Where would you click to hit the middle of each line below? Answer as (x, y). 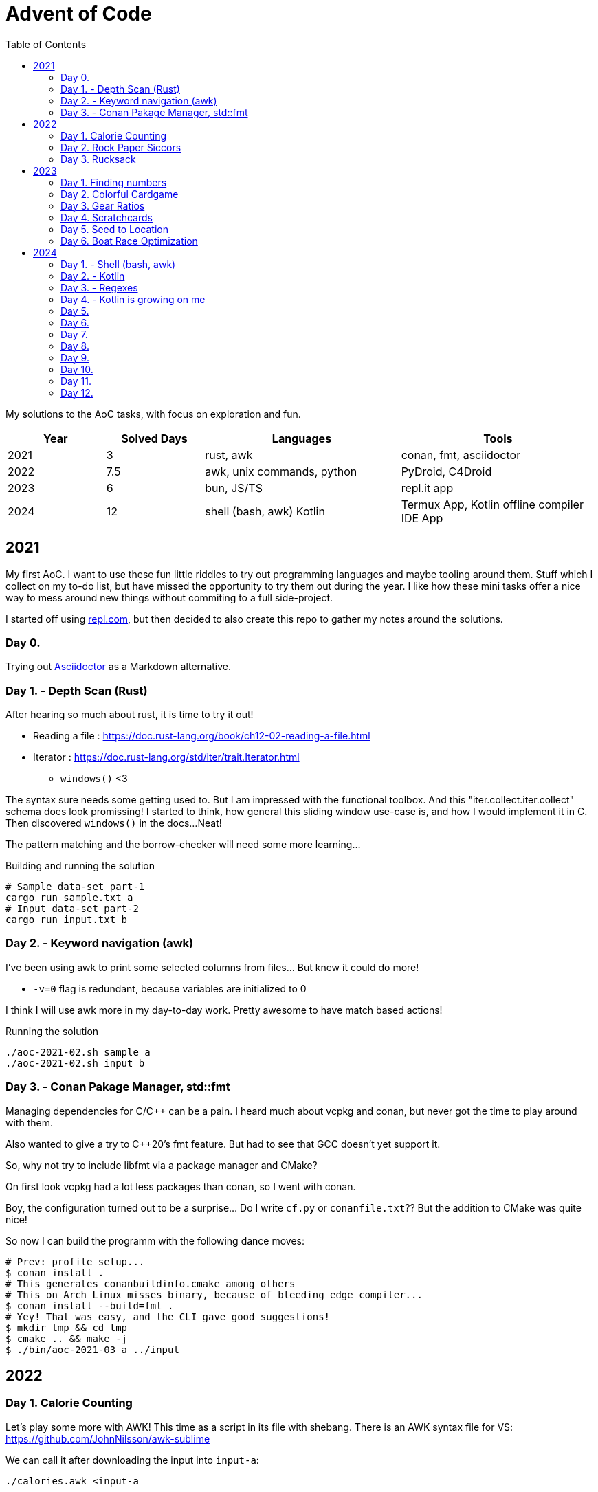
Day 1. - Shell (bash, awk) (118, 264)
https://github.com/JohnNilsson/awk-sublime (108, 1438)
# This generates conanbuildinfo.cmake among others (151, 1283)
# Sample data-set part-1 (75, 887)
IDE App (422, 518)
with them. (29, 1122)
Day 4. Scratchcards (107, 217)
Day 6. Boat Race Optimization (129, 241)
